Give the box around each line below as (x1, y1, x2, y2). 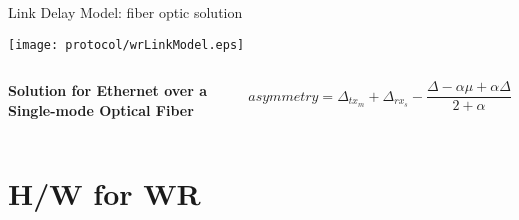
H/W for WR (8, 172, 201, 213)
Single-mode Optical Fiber (8, 99, 194, 120)
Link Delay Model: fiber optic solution (8, 2, 243, 22)
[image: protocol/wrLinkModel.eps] (8, 37, 245, 52)
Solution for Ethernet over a (8, 80, 208, 101)
